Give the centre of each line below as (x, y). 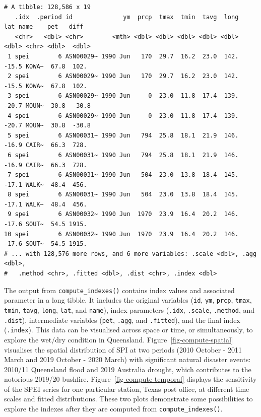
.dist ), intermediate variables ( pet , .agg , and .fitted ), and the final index (122, 320)
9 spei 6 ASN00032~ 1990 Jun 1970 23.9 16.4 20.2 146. (123, 214)
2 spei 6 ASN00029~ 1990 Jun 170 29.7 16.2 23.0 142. (123, 76)
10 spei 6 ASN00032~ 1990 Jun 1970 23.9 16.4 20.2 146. (121, 234)
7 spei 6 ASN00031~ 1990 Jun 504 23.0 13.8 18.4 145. (123, 175)
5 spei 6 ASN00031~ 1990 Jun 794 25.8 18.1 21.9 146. (123, 135)
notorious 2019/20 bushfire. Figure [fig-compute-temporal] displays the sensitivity (130, 379)
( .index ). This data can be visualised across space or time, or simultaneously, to (128, 330)
